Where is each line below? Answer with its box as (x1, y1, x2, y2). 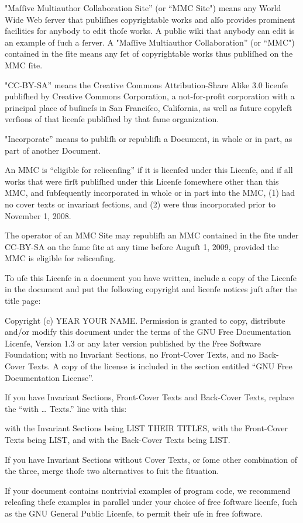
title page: (5, 295, 41, 307)
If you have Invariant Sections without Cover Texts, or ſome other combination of (5, 453, 298, 465)
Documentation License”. (5, 371, 94, 383)
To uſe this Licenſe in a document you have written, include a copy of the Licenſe (5, 271, 297, 283)
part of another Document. (5, 144, 101, 156)
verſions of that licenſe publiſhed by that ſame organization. (5, 113, 219, 125)
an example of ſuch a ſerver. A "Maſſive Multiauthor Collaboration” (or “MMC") (5, 36, 295, 48)
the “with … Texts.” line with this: (5, 402, 127, 414)
